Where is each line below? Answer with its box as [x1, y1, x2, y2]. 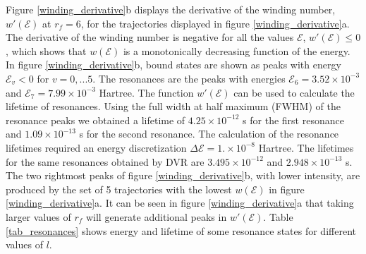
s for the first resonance [243, 112, 344, 127]
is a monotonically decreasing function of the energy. [123, 43, 350, 58]
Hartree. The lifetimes [258, 140, 354, 155]
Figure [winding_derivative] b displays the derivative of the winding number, [6, 2, 336, 16]
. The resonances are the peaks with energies [92, 71, 286, 85]
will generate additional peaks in [85, 209, 227, 224]
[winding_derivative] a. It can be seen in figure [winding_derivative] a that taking [6, 195, 354, 210]
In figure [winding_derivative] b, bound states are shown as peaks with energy [6, 57, 341, 72]
